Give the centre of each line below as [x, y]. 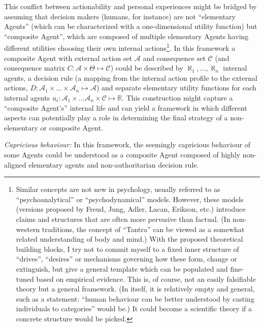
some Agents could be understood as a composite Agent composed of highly [122, 154]
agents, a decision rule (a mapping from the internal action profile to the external [131, 77]
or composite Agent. [72, 127]
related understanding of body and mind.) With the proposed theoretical [129, 239]
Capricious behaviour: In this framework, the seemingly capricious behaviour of [127, 144]
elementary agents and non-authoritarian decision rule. [114, 164]
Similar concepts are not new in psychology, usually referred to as [118, 189]
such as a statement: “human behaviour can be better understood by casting [135, 298]
